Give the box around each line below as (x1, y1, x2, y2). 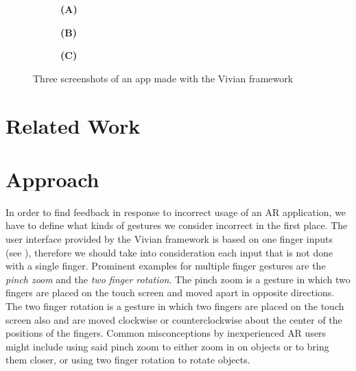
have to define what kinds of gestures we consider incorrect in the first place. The (5, 218, 348, 232)
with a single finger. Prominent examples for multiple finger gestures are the (5, 259, 326, 273)
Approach (5, 165, 99, 193)
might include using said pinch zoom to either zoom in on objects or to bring (5, 339, 329, 353)
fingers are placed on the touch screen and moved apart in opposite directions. (5, 285, 335, 300)
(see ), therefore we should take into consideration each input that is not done (5, 245, 333, 259)
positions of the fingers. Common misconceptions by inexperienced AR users (5, 326, 327, 340)
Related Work (5, 111, 141, 139)
